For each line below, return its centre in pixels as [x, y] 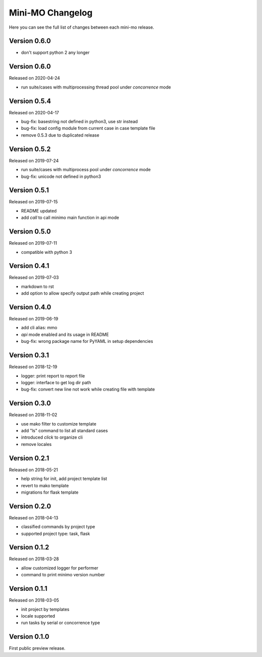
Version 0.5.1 [29, 190]
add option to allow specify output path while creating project [82, 293]
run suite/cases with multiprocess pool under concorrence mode [86, 170]
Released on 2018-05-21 [33, 470]
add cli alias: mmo [39, 328]
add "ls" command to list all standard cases [65, 431]
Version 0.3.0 [30, 403]
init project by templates [45, 609]
